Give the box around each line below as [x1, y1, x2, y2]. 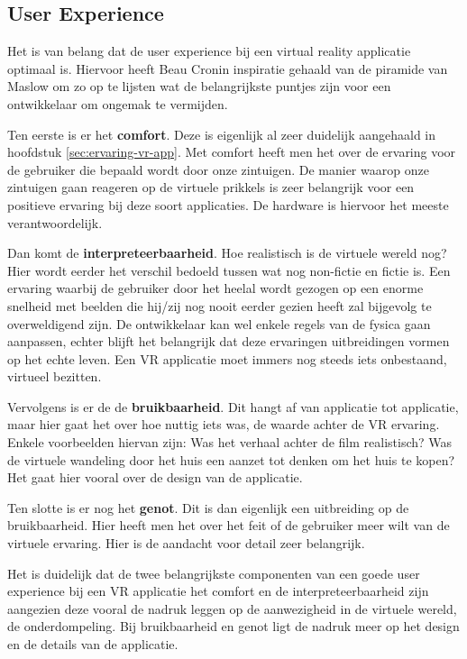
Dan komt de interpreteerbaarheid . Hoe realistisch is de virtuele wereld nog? [7, 243, 447, 262]
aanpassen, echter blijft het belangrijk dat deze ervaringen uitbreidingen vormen [7, 332, 450, 351]
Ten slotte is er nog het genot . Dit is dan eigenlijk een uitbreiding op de [7, 498, 409, 517]
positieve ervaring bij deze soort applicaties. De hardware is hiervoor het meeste [7, 195, 449, 214]
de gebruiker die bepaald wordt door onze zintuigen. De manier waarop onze [7, 160, 429, 178]
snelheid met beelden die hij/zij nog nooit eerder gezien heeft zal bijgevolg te [7, 296, 432, 315]
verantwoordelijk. [7, 213, 103, 232]
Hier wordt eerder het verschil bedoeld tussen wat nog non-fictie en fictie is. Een [7, 261, 451, 279]
